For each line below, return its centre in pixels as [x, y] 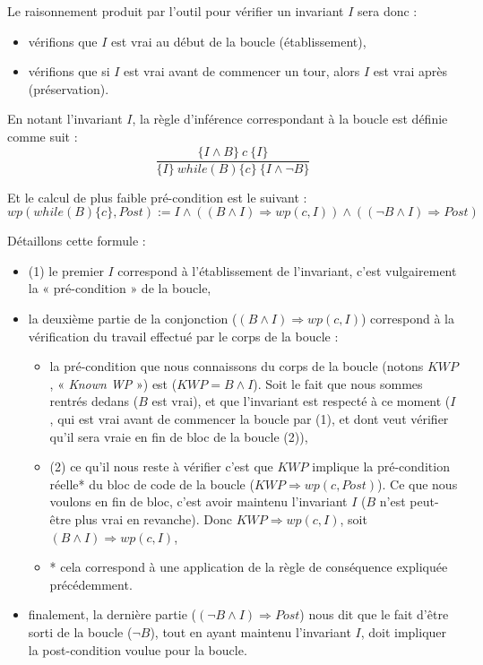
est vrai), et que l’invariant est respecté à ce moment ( [301, 401]
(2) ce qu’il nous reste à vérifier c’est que [161, 466]
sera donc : [388, 11]
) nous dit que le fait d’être [374, 614]
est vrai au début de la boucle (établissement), [239, 41]
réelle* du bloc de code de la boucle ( [152, 484]
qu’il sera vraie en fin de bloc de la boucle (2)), [179, 436]
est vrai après [410, 71]
